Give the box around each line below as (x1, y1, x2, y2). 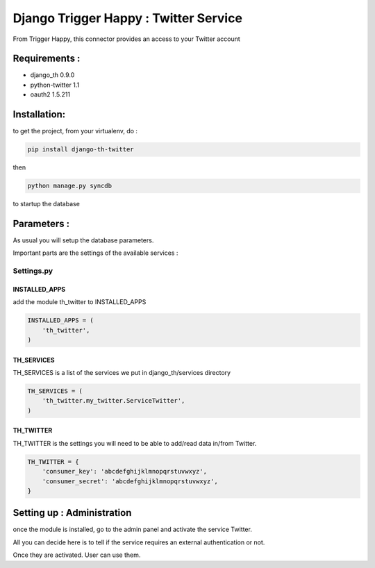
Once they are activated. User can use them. (12, 551, 141, 559)
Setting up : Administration (12, 507, 132, 519)
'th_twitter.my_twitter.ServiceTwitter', (42, 396, 185, 405)
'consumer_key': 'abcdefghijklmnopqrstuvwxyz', (42, 467, 208, 476)
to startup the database (12, 200, 80, 208)
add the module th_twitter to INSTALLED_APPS (12, 298, 147, 306)
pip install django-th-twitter (27, 146, 135, 153)
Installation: (12, 108, 66, 121)
